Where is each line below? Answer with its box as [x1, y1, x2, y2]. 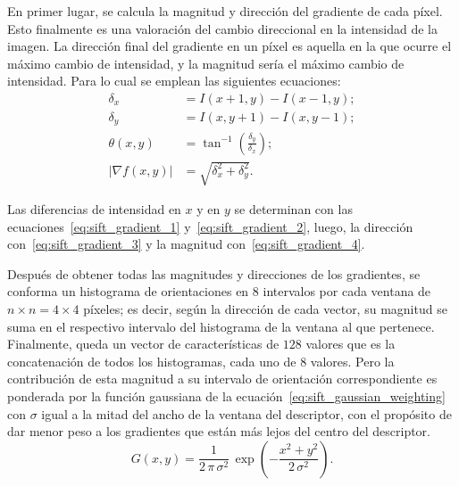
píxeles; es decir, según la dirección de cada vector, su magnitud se [83, 300, 447, 318]
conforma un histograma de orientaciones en [7, 282, 249, 301]
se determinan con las [234, 200, 353, 218]
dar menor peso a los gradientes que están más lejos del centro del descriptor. [7, 422, 430, 441]
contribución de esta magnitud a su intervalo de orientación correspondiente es [7, 369, 438, 388]
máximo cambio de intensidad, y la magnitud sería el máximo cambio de [7, 54, 405, 72]
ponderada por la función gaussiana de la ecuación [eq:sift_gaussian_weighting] [7, 387, 446, 406]
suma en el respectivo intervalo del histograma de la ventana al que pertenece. [7, 317, 435, 335]
